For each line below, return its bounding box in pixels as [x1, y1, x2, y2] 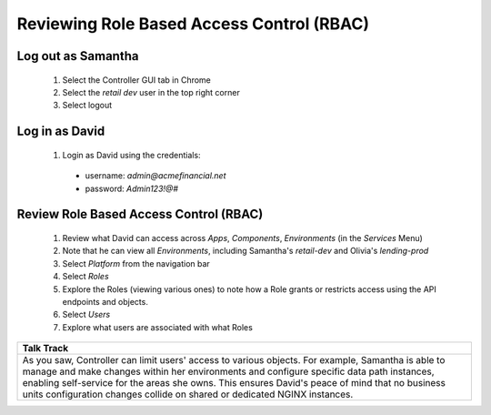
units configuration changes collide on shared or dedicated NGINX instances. [22, 388, 354, 400]
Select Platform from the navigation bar [62, 258, 211, 268]
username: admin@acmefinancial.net [85, 170, 226, 181]
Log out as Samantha [16, 48, 139, 64]
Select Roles [62, 271, 109, 282]
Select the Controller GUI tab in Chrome [62, 74, 211, 86]
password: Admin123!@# [85, 183, 179, 194]
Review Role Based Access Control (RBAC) [16, 207, 264, 222]
